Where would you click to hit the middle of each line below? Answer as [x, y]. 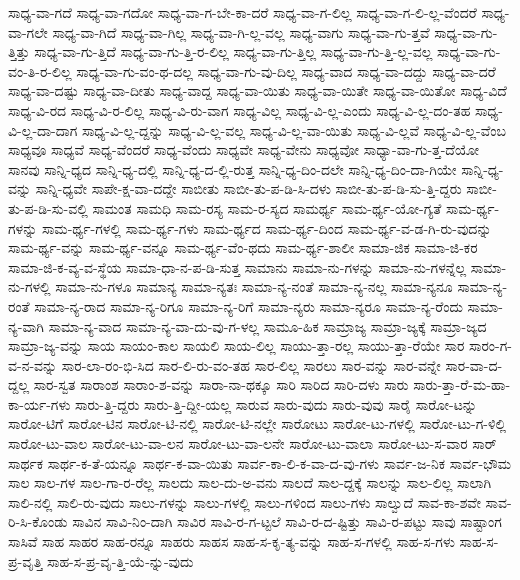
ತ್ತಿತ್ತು [19, 51]
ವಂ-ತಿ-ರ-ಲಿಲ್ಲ [40, 70]
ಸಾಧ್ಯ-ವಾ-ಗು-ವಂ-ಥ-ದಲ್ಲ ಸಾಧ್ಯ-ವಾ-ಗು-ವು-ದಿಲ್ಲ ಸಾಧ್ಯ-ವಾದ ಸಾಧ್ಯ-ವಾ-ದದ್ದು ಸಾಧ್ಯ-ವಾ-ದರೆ [286, 70]
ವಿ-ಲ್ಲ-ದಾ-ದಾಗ [43, 129]
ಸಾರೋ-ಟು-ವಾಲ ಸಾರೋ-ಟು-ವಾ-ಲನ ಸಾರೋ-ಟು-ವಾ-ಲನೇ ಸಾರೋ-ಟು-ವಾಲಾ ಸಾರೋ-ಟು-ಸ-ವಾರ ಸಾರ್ [252, 443]
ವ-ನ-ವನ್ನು [33, 364]
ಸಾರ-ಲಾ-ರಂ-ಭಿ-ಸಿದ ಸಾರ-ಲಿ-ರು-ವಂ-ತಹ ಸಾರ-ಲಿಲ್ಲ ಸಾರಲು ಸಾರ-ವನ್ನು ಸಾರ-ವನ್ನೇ [251, 364]
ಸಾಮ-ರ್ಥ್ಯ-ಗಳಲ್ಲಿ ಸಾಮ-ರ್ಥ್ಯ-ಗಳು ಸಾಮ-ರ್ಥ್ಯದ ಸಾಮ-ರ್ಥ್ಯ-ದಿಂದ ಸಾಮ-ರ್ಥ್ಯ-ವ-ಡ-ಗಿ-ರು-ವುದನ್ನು [266, 227]
